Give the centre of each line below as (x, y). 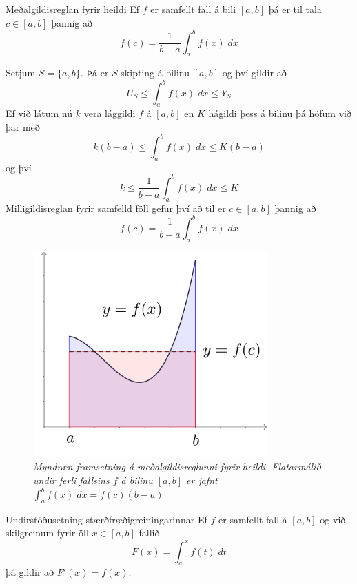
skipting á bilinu (155, 73)
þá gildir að (30, 572)
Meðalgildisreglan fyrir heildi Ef (73, 9)
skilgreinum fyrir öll (47, 533)
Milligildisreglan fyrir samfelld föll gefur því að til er (116, 208)
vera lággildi (110, 113)
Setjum (21, 73)
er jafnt (202, 480)
